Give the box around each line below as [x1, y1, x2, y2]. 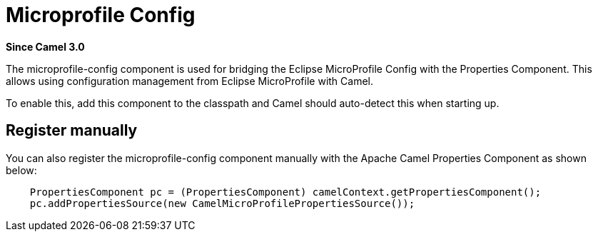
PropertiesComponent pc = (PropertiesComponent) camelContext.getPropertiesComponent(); [29, 186, 542, 198]
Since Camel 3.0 [6, 40, 85, 53]
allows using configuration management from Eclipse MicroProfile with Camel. [6, 74, 374, 87]
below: [6, 163, 37, 176]
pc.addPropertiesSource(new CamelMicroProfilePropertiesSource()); [29, 197, 415, 209]
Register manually [6, 121, 138, 140]
